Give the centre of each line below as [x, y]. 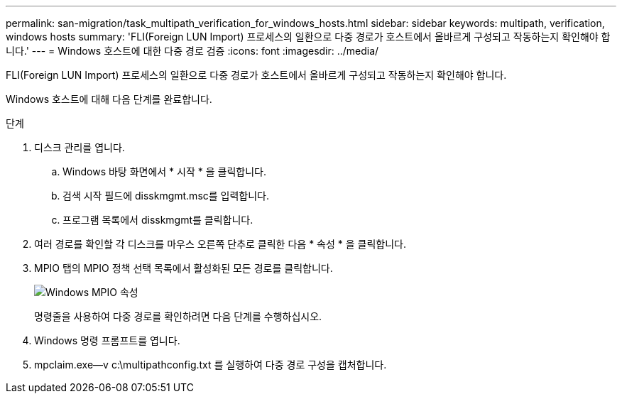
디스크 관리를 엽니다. [80, 147]
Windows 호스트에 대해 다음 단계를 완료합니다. [109, 99]
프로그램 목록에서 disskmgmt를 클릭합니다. [158, 220]
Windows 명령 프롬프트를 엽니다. [107, 340]
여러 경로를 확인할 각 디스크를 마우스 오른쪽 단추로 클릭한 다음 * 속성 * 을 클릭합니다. [220, 244]
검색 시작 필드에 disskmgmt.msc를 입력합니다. [166, 196]
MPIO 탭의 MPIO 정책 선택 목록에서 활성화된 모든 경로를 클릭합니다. [184, 268]
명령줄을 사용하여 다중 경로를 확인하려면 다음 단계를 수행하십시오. [178, 316]
